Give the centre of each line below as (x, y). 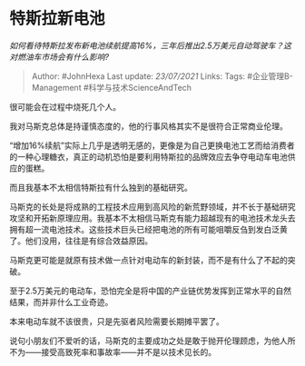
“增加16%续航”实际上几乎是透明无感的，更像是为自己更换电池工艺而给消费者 (152, 145)
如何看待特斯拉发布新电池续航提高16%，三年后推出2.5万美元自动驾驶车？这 (151, 45)
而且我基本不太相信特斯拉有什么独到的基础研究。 (101, 187)
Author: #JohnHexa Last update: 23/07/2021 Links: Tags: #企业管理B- (162, 76)
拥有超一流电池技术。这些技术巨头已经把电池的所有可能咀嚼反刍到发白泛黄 (148, 229)
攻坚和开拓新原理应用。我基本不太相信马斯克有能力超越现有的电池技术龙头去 (152, 218)
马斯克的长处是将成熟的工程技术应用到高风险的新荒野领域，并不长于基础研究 (152, 206)
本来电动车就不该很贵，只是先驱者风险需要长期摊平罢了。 (117, 321)
